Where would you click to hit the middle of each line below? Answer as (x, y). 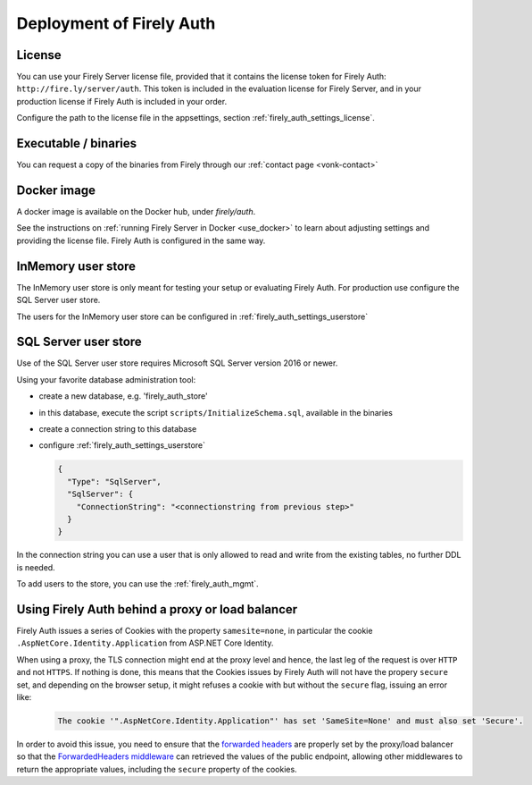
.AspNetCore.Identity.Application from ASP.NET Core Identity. (145, 643)
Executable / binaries (77, 143)
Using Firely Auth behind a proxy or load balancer (157, 609)
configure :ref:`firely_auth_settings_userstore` (122, 445)
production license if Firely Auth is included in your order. (122, 101)
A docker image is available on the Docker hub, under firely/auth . (136, 212)
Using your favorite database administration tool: (106, 379)
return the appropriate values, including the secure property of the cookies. (157, 769)
